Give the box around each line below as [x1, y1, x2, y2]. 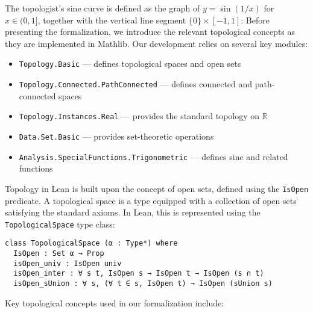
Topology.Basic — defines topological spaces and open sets [19, 57, 241, 70]
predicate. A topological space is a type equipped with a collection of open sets [5, 194, 297, 206]
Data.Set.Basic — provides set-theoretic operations [19, 129, 214, 142]
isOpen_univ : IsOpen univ [13, 259, 122, 268]
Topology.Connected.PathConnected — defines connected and [19, 78, 253, 90]
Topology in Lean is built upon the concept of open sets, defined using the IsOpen [5, 182, 309, 194]
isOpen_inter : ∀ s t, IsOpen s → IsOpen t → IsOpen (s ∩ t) [13, 269, 264, 278]
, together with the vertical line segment [37, 13, 186, 26]
